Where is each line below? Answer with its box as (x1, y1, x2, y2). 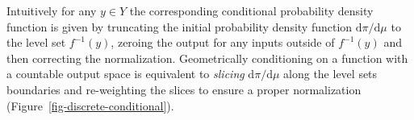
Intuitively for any (6, 2, 97, 19)
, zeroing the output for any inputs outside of (111, 34, 335, 51)
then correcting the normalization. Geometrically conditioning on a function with (6, 49, 408, 66)
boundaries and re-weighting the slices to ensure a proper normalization (6, 81, 362, 97)
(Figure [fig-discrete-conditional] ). (6, 97, 174, 114)
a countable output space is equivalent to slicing (6, 65, 245, 82)
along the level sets (283, 65, 378, 82)
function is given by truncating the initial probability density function (6, 18, 353, 35)
